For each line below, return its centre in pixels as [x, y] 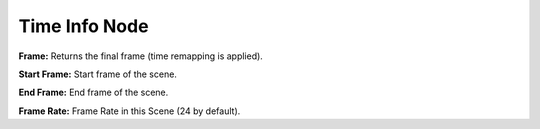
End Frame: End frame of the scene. [93, 92]
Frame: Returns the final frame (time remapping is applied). [141, 56]
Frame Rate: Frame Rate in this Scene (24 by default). [129, 111]
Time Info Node [83, 26]
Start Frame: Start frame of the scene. [97, 74]
